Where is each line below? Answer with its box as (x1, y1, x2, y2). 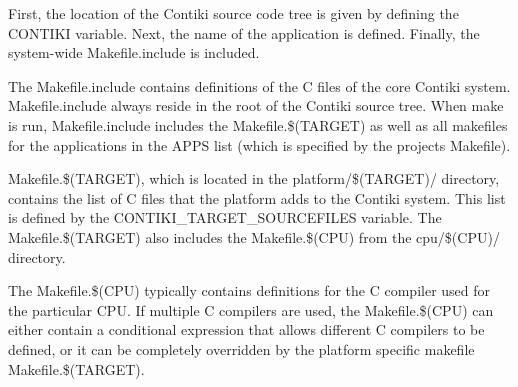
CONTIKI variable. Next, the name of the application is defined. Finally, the (8, 22, 480, 43)
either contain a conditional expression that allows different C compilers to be (8, 319, 485, 340)
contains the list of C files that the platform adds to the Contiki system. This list (8, 187, 506, 208)
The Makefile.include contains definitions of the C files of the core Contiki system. (8, 75, 511, 96)
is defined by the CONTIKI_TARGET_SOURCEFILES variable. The (8, 207, 442, 228)
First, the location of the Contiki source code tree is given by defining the (8, 3, 459, 23)
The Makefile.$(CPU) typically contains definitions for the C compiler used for (8, 280, 491, 301)
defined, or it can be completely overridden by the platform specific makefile (8, 338, 475, 359)
